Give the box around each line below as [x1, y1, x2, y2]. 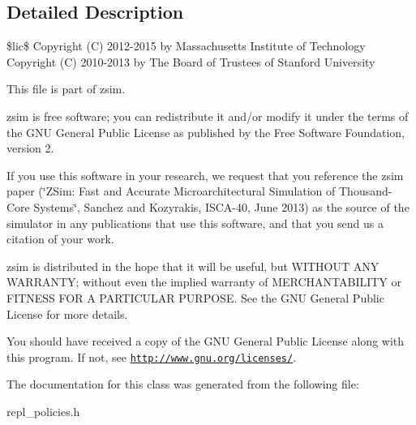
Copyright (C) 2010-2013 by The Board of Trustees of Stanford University [6, 53, 375, 70]
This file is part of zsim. [6, 80, 126, 97]
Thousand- [339, 182, 392, 200]
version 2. [6, 140, 54, 157]
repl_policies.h [6, 402, 80, 419]
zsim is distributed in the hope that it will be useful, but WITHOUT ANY [6, 257, 380, 274]
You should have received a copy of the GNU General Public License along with [6, 333, 405, 350]
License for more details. [6, 305, 128, 322]
